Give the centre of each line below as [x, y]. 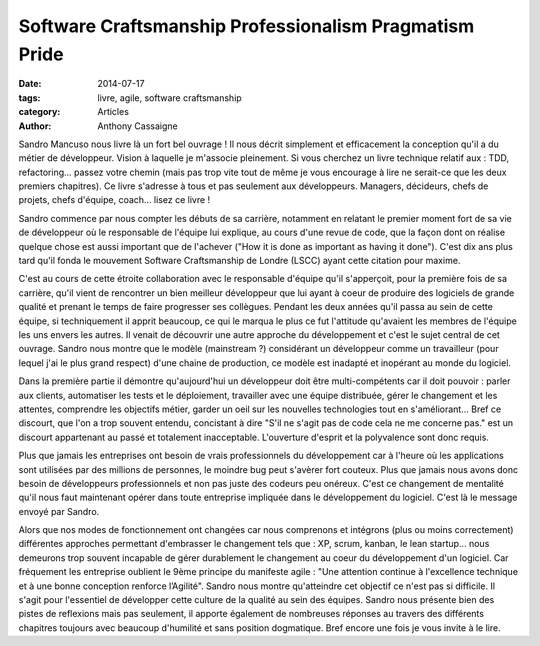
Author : [35, 126]
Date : [30, 84]
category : [39, 112]
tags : [29, 97]
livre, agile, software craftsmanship [169, 97]
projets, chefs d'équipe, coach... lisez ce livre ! [114, 200]
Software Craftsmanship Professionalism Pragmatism [246, 26]
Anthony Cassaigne [138, 126]
